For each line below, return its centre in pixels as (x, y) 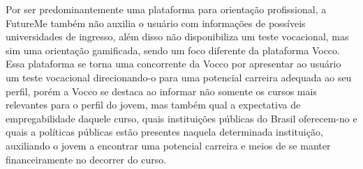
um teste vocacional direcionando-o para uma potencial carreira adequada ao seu (179, 77)
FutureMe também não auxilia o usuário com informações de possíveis (156, 23)
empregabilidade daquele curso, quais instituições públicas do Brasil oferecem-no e (181, 118)
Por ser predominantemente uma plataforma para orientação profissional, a (166, 9)
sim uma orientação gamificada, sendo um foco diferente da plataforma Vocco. (173, 50)
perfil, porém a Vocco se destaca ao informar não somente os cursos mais (161, 91)
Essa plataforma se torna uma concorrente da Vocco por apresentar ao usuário (173, 64)
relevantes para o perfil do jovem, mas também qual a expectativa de (153, 105)
